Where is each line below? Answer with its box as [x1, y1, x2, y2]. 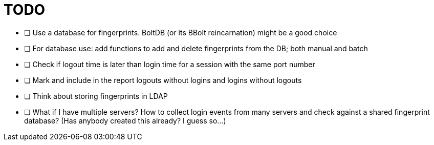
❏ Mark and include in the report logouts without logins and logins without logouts [24, 75, 302, 85]
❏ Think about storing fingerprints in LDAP [24, 91, 168, 100]
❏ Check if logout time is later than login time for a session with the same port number [24, 59, 315, 69]
